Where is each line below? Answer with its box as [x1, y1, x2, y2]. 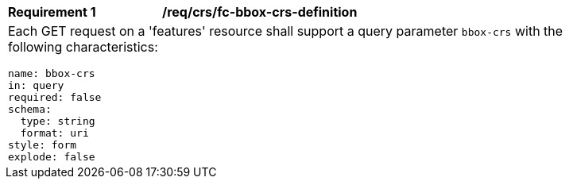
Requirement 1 [8, 4, 96, 20]
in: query [8, 79, 64, 91]
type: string [20, 115, 95, 127]
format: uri [20, 127, 89, 139]
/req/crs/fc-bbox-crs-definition [162, 4, 358, 20]
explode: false [8, 151, 95, 163]
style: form [8, 139, 77, 151]
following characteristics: [8, 39, 158, 55]
